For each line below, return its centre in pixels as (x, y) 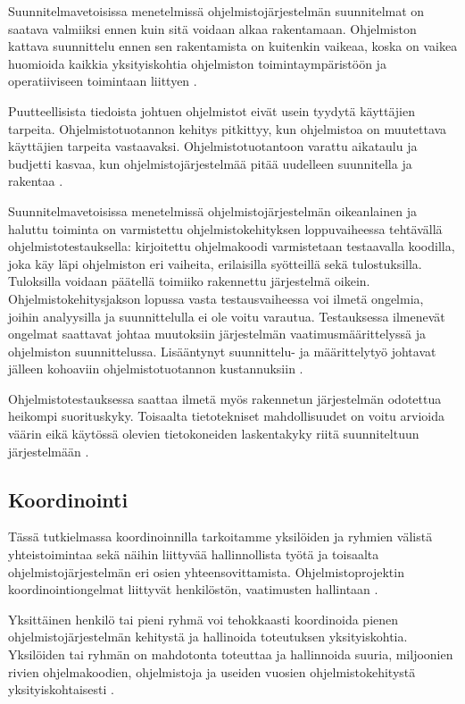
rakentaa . (36, 181)
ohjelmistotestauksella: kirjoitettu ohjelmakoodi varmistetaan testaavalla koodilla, (232, 246)
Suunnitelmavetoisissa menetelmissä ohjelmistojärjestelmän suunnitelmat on (216, 11)
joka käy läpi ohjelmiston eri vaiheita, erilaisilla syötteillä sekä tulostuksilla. (215, 263)
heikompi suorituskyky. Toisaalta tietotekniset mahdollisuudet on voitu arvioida (226, 416)
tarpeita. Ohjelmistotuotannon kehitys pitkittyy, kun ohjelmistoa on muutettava (228, 128)
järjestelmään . (49, 451)
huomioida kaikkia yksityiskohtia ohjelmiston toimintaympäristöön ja (197, 63)
